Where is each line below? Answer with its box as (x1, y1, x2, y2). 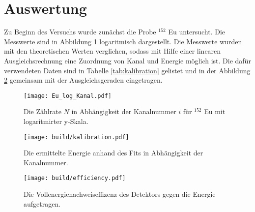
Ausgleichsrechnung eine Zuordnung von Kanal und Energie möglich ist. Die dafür (4, 55, 251, 65)
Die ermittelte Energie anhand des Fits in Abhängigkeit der (24, 148, 203, 158)
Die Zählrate (24, 106, 61, 117)
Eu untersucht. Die (168, 27, 226, 37)
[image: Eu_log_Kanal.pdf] (24, 92, 112, 99)
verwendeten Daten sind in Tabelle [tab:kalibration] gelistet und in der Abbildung (4, 65, 251, 75)
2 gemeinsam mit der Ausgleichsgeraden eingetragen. (4, 75, 163, 85)
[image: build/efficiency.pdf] (24, 175, 126, 182)
